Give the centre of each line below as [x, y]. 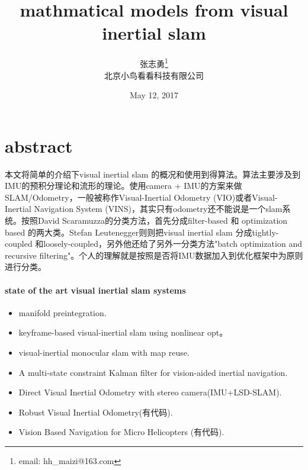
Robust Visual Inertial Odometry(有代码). [96, 412]
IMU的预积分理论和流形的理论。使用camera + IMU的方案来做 [123, 186]
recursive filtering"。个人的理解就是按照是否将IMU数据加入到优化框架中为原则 [154, 255]
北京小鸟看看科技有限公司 [154, 75]
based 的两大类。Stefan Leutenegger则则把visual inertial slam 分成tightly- [142, 232]
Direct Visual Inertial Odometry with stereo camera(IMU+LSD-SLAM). [150, 392]
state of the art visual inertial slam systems [95, 290]
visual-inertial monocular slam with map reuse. [104, 352]
